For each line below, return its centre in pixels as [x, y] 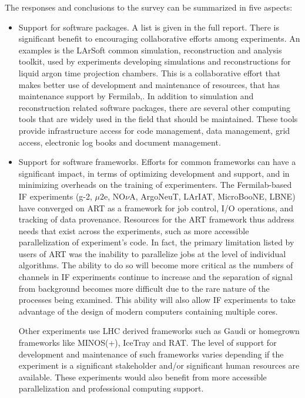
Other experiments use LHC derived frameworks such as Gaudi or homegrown [159, 331]
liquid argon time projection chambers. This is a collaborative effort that [150, 72]
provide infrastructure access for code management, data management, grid [154, 130]
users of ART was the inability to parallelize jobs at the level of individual [152, 253]
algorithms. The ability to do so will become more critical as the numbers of [156, 265]
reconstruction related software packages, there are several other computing [154, 107]
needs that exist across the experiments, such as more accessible [134, 230]
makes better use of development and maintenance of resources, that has [149, 84]
